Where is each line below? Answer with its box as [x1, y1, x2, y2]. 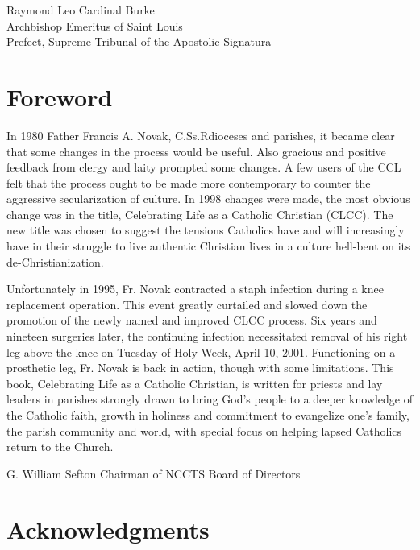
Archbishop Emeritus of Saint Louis [6, 17, 183, 34]
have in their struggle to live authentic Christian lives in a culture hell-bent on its [6, 238, 410, 254]
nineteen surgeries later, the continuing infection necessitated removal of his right [6, 328, 408, 345]
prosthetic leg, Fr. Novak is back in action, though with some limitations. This [6, 359, 394, 376]
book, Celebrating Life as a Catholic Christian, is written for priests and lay [6, 374, 383, 391]
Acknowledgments [6, 512, 210, 545]
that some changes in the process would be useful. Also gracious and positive [6, 143, 386, 159]
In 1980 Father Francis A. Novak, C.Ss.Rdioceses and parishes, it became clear [6, 126, 395, 143]
